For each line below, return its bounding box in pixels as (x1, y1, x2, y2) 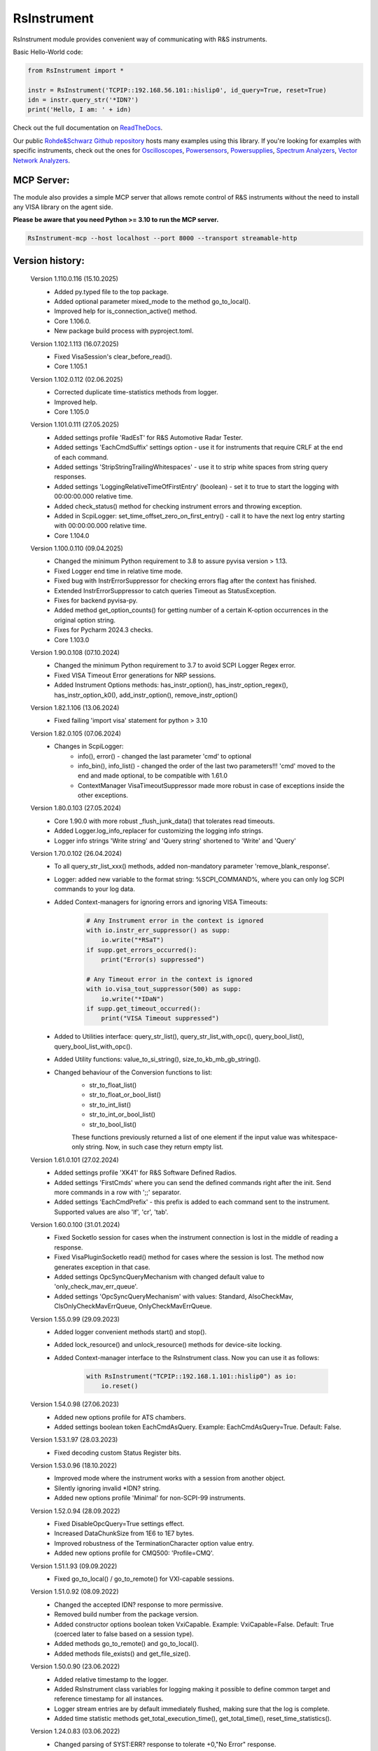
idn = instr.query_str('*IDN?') (27, 96, 139, 104)
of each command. (54, 452, 108, 462)
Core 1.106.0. (54, 317, 91, 325)
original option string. (54, 616, 115, 624)
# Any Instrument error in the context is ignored (86, 916, 264, 925)
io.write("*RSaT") (101, 936, 164, 944)
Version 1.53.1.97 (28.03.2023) (30, 1436, 118, 1444)
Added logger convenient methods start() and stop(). (54, 1328, 207, 1336)
